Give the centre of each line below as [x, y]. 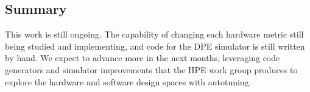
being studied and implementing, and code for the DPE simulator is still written [155, 46]
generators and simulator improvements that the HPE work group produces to [151, 69]
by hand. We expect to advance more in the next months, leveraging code [143, 58]
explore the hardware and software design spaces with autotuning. [128, 81]
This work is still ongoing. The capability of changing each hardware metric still [154, 34]
